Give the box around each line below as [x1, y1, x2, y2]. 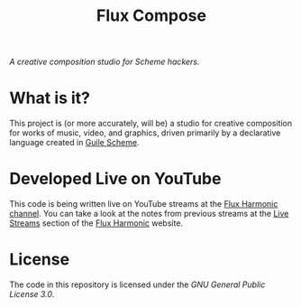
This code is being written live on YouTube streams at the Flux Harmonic [9, 199, 278, 209]
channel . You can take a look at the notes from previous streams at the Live [9, 209, 289, 219]
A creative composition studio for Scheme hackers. [9, 56, 200, 68]
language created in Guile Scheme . [9, 137, 140, 148]
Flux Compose [96, 5, 207, 26]
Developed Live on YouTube [9, 169, 222, 190]
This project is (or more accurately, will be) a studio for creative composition [9, 118, 293, 129]
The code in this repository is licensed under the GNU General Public [9, 279, 266, 290]
